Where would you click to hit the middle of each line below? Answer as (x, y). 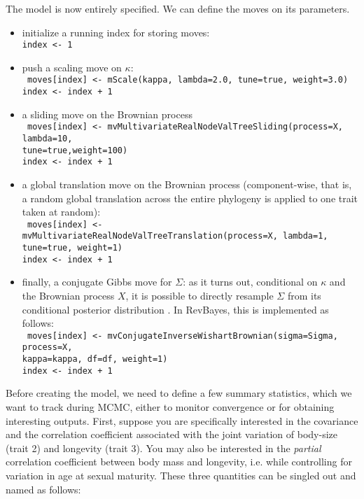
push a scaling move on (72, 67)
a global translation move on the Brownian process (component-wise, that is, (187, 184)
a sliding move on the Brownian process (107, 114)
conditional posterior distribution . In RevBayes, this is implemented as (175, 309)
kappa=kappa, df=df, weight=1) (95, 359)
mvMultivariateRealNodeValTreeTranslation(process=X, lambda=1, (175, 236)
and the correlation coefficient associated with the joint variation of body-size (172, 434)
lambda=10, (47, 139)
